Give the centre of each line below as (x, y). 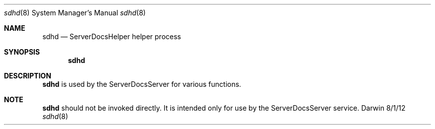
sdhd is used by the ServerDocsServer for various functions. (142, 84)
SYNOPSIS (22, 52)
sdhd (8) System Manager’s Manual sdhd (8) (75, 13)
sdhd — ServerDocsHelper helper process (112, 36)
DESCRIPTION (28, 76)
